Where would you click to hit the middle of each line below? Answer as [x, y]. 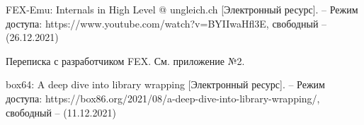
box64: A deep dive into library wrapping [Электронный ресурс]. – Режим [165, 84]
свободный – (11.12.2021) [61, 112]
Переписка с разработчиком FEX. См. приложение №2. [125, 60]
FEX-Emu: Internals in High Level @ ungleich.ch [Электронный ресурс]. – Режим [182, 9]
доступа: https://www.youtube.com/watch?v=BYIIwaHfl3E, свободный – [166, 23]
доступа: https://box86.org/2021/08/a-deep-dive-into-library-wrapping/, [163, 98]
